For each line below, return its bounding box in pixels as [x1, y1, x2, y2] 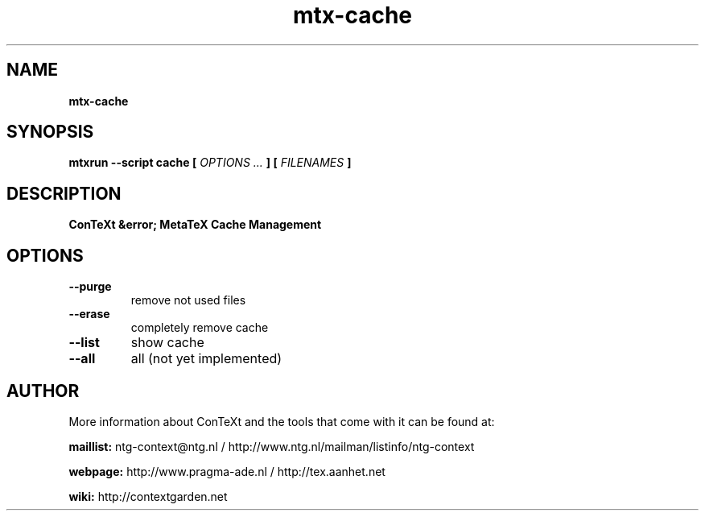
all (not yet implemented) [130, 350, 282, 367]
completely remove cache [130, 321, 269, 335]
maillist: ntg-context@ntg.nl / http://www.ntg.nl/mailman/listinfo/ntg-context [68, 439, 475, 453]
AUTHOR [6, 380, 80, 401]
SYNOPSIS [6, 122, 94, 143]
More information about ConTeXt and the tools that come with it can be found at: [68, 414, 495, 428]
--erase [68, 307, 110, 321]
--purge [68, 279, 112, 294]
